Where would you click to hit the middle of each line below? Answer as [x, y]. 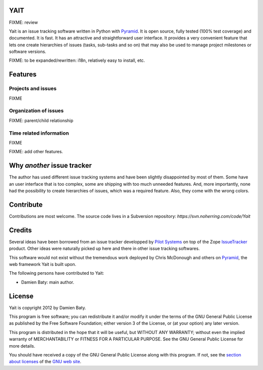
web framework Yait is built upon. [43, 264]
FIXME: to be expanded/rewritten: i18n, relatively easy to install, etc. [77, 60]
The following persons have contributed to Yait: [56, 273]
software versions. [28, 52]
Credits [20, 230]
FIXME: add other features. [36, 152]
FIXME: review [24, 22]
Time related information [39, 133]
